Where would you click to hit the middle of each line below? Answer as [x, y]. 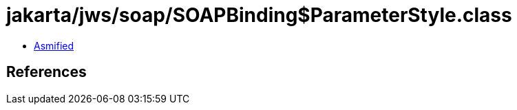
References [46, 72]
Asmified [54, 45]
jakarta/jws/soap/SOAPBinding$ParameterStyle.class [259, 15]
